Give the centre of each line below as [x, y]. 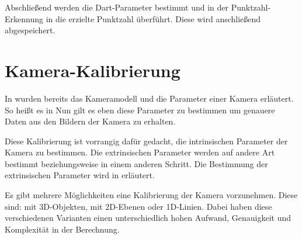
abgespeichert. [30, 30]
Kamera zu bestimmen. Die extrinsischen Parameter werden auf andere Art [140, 152]
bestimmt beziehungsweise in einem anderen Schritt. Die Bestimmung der [136, 163]
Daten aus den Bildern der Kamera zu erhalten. [90, 121]
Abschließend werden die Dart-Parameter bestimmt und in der [117, 7]
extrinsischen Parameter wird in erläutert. [80, 175]
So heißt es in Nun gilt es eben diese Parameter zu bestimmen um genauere [140, 110]
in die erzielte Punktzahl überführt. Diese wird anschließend [153, 18]
